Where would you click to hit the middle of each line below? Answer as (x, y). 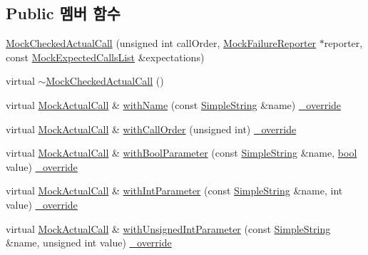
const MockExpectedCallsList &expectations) (105, 57)
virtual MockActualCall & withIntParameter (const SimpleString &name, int (174, 191)
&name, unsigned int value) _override (89, 243)
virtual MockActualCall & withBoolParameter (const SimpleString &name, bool (182, 153)
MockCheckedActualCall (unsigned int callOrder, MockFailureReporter (161, 43)
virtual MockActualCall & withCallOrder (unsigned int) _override (151, 129)
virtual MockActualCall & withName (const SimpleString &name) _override (174, 104)
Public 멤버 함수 (63, 13)
